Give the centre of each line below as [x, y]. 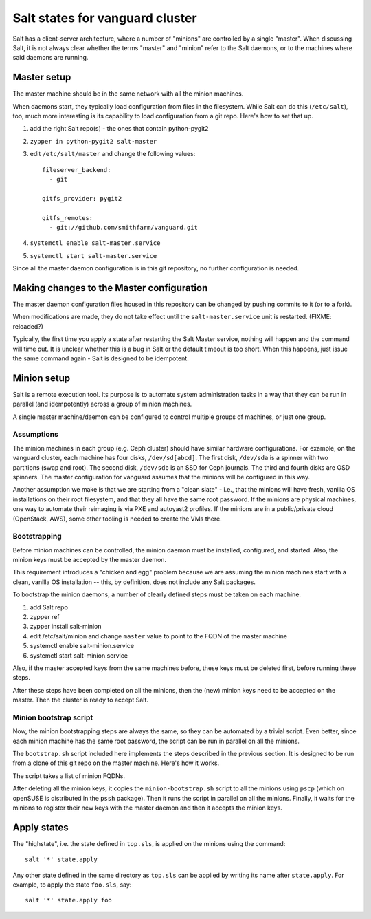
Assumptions [35, 435]
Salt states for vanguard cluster [105, 18]
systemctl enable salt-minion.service [82, 646]
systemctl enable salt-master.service [95, 243]
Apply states [41, 827]
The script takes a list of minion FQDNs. [69, 776]
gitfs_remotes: [68, 218]
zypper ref [45, 617]
